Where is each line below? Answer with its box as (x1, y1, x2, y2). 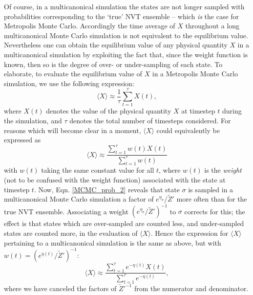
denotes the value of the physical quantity (46, 106, 171, 116)
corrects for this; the (184, 206, 245, 216)
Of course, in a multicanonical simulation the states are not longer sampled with (4, 1, 245, 11)
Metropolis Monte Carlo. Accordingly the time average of (4, 21, 175, 31)
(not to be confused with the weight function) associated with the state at (4, 174, 226, 184)
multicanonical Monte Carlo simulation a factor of (4, 194, 154, 204)
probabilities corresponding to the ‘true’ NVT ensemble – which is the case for (4, 11, 239, 21)
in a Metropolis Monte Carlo (152, 68, 238, 79)
